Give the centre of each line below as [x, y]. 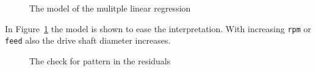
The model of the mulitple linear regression [110, 8]
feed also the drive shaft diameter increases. [88, 40]
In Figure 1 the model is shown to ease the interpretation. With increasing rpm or [158, 28]
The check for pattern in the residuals [100, 60]
